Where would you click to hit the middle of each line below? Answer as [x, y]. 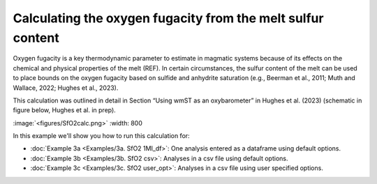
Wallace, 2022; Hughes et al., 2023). [66, 88]
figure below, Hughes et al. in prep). [65, 110]
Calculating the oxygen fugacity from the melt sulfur [168, 18]
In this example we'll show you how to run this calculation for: [101, 136]
